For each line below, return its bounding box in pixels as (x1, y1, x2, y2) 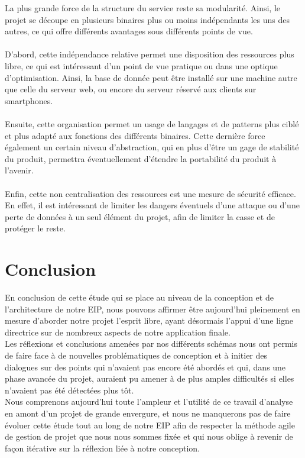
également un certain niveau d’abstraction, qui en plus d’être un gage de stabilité (5, 141, 299, 153)
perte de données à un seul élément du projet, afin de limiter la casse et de (5, 210, 275, 222)
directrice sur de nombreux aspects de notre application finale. (5, 325, 231, 338)
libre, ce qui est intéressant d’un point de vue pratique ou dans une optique (5, 59, 278, 72)
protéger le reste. (5, 222, 66, 234)
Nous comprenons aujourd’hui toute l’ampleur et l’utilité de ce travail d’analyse (5, 395, 293, 408)
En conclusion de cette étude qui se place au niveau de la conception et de (5, 291, 274, 303)
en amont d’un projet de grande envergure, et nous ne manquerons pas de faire (5, 407, 291, 419)
